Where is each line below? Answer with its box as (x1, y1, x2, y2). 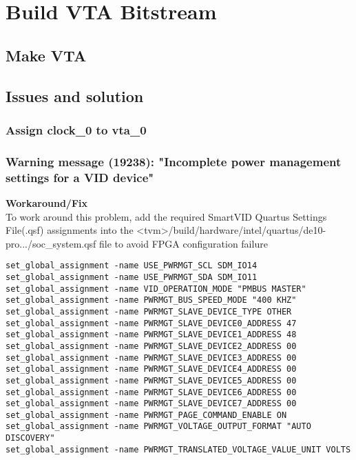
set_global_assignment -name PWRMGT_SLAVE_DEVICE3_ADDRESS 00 (6, 352, 297, 363)
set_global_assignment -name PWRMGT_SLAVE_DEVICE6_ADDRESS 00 (6, 387, 297, 397)
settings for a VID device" (6, 168, 154, 186)
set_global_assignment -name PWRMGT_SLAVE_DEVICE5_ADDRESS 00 (6, 375, 297, 386)
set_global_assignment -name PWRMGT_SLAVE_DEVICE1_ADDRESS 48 (6, 330, 297, 340)
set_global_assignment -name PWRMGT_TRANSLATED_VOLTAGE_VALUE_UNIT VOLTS (6, 444, 351, 454)
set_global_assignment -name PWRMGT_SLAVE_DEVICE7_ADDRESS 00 (6, 399, 297, 409)
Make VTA (6, 44, 87, 66)
